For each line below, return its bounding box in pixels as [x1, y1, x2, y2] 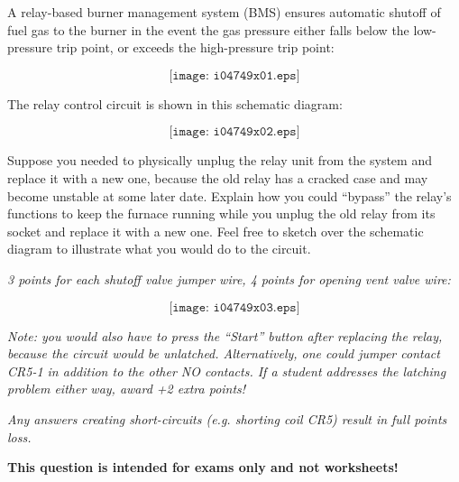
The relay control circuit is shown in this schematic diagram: [7, 94, 343, 113]
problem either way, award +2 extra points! [7, 379, 246, 398]
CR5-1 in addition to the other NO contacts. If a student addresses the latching [7, 361, 446, 380]
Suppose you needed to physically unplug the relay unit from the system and [7, 151, 432, 170]
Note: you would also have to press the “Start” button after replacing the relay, [7, 326, 443, 345]
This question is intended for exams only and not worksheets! [7, 458, 399, 477]
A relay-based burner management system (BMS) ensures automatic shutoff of [7, 3, 441, 21]
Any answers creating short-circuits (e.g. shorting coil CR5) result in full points [7, 409, 447, 428]
